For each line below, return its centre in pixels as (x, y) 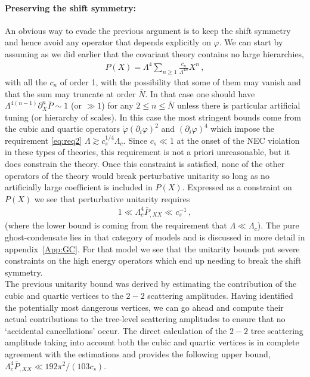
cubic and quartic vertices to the (64, 295)
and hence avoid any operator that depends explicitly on (108, 42)
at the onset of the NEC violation (238, 140)
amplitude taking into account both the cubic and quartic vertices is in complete (152, 342)
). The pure (278, 225)
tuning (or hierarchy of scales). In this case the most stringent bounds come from (153, 117)
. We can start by (251, 42)
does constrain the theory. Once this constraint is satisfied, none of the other (145, 164)
